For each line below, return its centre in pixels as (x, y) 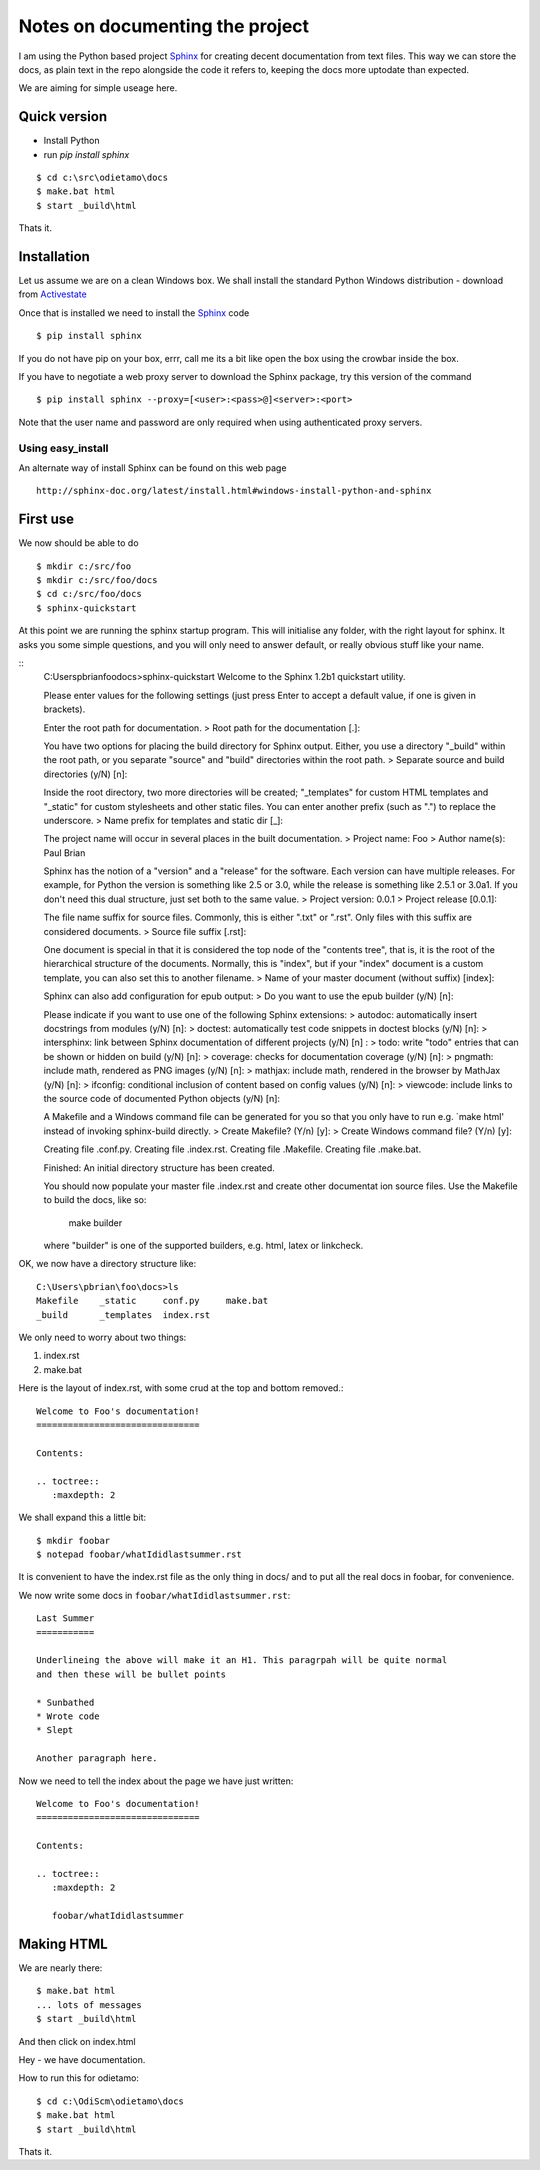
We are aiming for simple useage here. (98, 88)
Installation (54, 256)
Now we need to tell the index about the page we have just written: (156, 1781)
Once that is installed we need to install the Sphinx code (134, 312)
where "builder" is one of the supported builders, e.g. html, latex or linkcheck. (203, 1246)
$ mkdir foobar (73, 1540)
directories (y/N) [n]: (85, 774)
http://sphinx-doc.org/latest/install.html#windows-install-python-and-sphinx (234, 491)
